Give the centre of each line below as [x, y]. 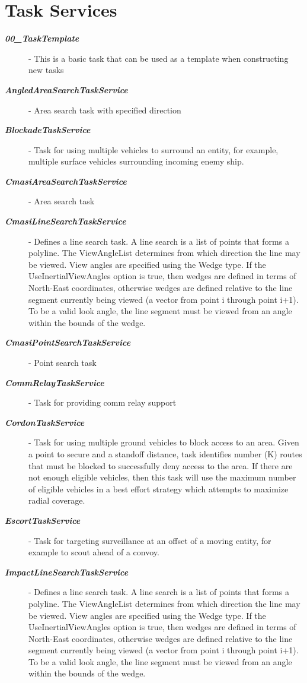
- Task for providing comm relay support [103, 402]
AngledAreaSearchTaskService [66, 89]
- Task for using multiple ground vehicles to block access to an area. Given [164, 442]
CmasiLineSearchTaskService [65, 221]
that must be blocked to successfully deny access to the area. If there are [161, 465]
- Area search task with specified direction [105, 110]
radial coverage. [57, 500]
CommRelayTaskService [55, 382]
